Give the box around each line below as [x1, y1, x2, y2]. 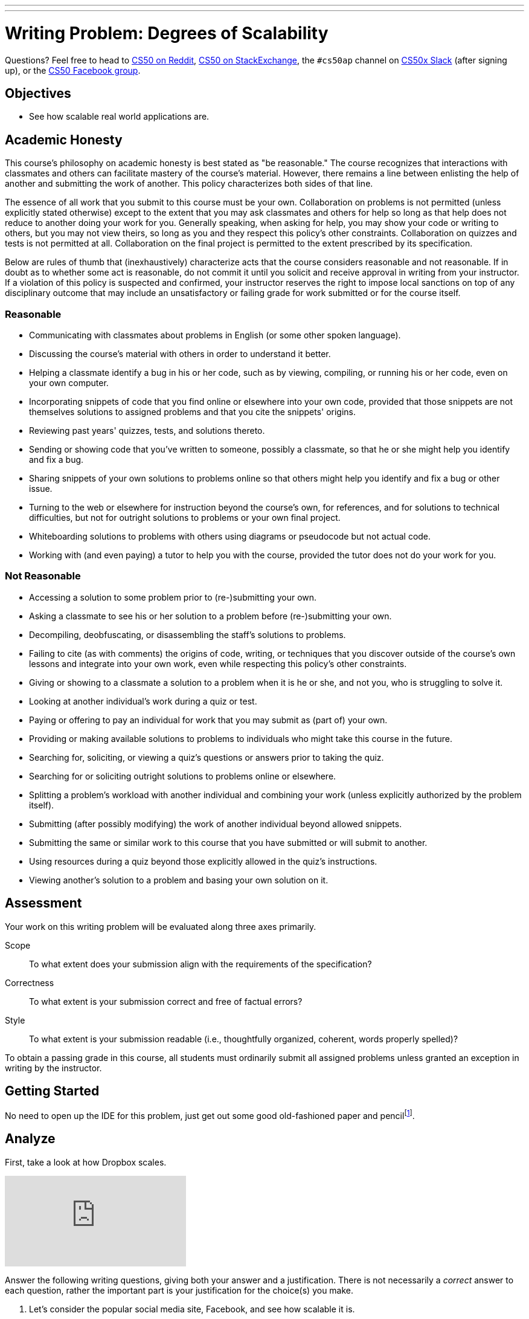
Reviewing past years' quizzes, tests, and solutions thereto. [29, 425, 265, 436]
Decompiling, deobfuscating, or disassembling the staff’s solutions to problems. [29, 629, 346, 640]
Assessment [5, 895, 82, 911]
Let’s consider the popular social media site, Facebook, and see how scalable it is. [29, 1303, 355, 1314]
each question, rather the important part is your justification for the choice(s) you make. [5, 1285, 354, 1295]
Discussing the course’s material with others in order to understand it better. [29, 348, 331, 359]
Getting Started [5, 1083, 100, 1098]
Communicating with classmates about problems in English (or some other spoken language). [29, 329, 401, 340]
